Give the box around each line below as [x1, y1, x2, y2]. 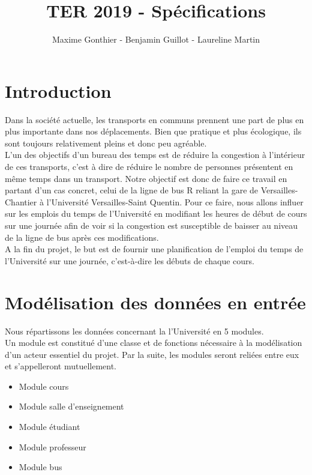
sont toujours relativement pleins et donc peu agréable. [5, 136, 207, 149]
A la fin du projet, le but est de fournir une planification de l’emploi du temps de [5, 243, 304, 255]
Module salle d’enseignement [19, 400, 124, 413]
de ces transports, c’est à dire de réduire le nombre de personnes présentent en [5, 160, 293, 173]
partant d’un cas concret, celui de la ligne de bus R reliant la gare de [5, 184, 259, 196]
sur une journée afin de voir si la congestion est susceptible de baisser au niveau [5, 219, 298, 231]
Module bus [19, 461, 62, 473]
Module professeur [19, 440, 86, 453]
